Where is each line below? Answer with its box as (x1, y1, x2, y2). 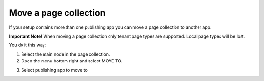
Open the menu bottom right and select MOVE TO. (21, 58, 123, 64)
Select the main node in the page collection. (21, 51, 110, 57)
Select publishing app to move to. (21, 67, 89, 73)
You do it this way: (9, 42, 46, 48)
